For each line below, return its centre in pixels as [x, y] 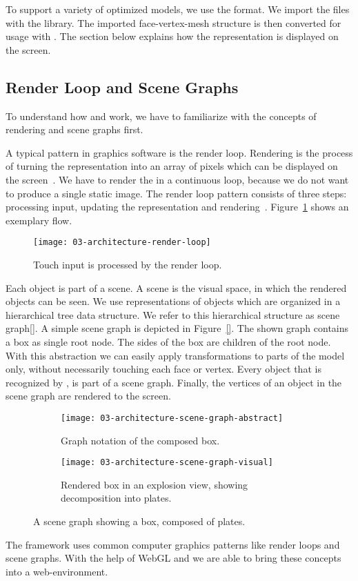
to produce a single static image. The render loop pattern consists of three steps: [176, 193]
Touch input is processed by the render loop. [128, 264]
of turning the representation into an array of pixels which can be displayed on [172, 166]
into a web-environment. [57, 571]
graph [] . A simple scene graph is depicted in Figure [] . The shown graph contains [177, 328]
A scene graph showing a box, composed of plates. [139, 521]
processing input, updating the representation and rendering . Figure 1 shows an [177, 207]
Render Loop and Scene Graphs [122, 87]
